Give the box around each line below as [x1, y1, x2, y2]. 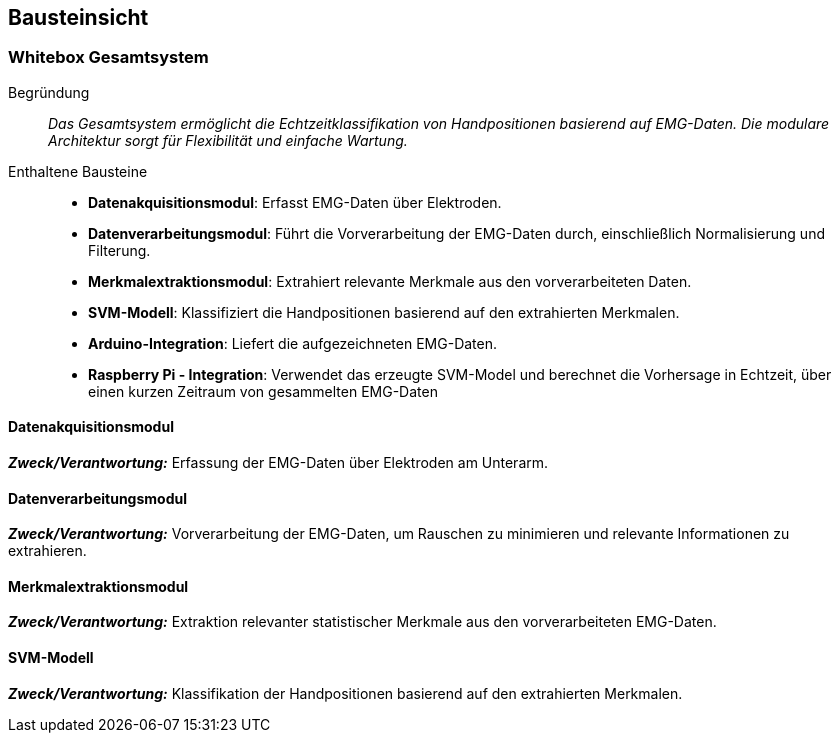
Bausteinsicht [8, 5, 149, 30]
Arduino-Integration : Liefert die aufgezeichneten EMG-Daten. [88, 334, 498, 352]
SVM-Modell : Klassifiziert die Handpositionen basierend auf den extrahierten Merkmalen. [88, 303, 680, 321]
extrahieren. [8, 542, 87, 560]
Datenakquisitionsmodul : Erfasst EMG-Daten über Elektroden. [88, 193, 502, 211]
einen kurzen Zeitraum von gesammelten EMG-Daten [88, 382, 438, 400]
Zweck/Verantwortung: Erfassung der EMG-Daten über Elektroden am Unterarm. [8, 454, 549, 472]
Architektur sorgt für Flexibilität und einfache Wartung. [48, 131, 408, 149]
